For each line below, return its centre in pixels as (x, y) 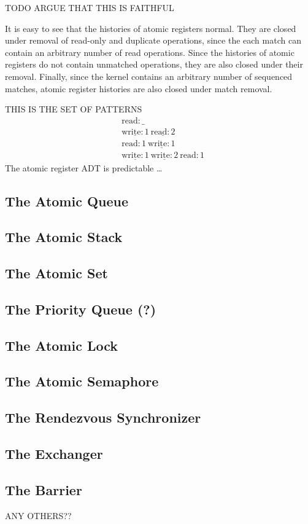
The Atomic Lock (62, 345)
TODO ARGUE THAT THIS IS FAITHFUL (90, 7)
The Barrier (44, 489)
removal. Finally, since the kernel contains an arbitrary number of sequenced (149, 76)
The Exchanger (54, 453)
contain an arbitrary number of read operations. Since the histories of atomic (150, 52)
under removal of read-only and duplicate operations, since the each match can (153, 40)
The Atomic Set (56, 273)
